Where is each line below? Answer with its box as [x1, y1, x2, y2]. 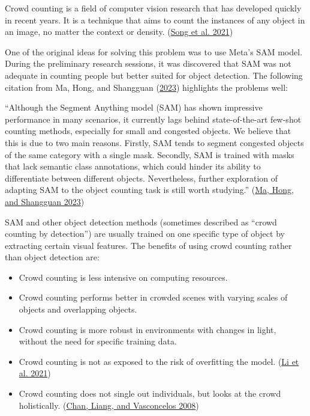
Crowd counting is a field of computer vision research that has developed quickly [5, 2, 302, 14]
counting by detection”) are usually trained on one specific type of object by [5, 227, 285, 240]
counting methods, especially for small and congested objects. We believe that [5, 124, 291, 137]
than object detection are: [5, 251, 100, 263]
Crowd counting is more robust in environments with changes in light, [19, 323, 276, 335]
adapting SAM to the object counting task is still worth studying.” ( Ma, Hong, [5, 183, 294, 196]
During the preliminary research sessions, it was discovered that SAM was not [5, 57, 291, 70]
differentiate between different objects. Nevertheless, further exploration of [5, 171, 278, 184]
